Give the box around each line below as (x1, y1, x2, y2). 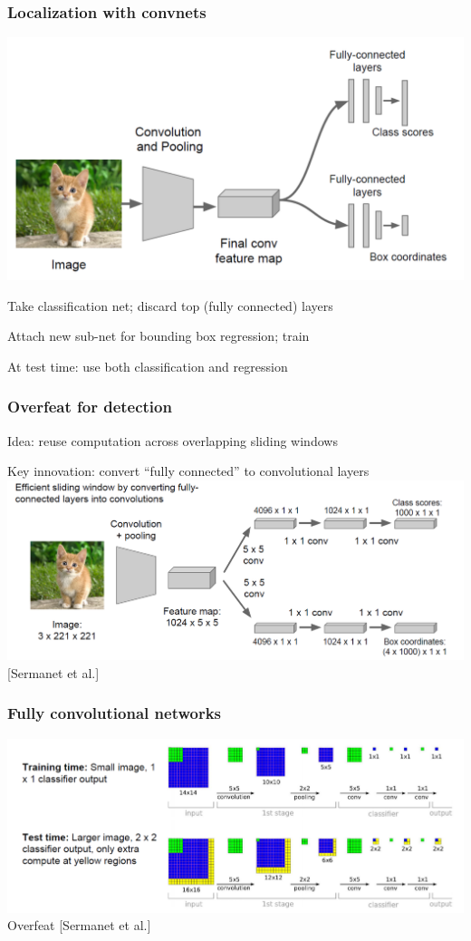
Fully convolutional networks (7, 702, 222, 724)
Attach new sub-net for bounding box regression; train (7, 326, 310, 345)
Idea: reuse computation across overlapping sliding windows (7, 431, 338, 450)
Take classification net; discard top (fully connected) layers (7, 296, 333, 315)
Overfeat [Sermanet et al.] (7, 916, 151, 935)
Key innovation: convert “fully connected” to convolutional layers (7, 461, 370, 480)
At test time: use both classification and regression (7, 356, 288, 375)
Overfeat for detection (7, 395, 172, 418)
